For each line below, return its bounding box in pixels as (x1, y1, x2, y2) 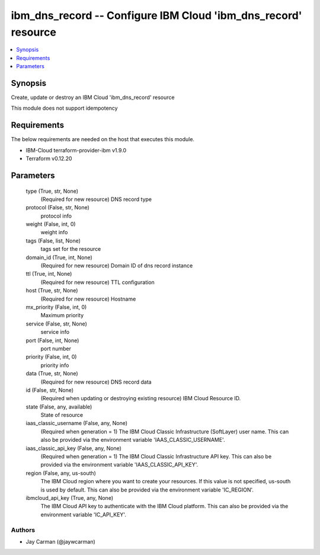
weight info (40, 229, 68, 236)
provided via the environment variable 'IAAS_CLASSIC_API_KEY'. (40, 461, 199, 468)
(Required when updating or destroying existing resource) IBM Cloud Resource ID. (40, 395, 241, 402)
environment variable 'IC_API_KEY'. (40, 511, 127, 518)
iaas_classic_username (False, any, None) (25, 420, 127, 427)
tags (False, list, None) (25, 237, 81, 244)
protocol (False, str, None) (25, 204, 90, 211)
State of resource (40, 412, 84, 419)
